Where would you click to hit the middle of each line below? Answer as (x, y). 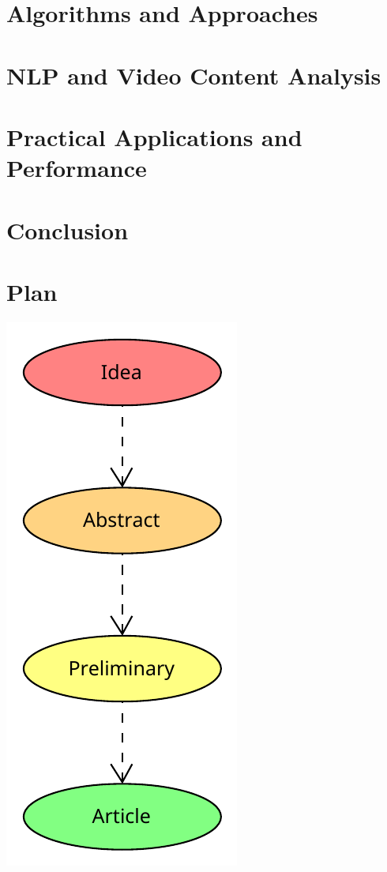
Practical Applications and (154, 136)
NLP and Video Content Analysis (194, 75)
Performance (77, 168)
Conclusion (68, 229)
